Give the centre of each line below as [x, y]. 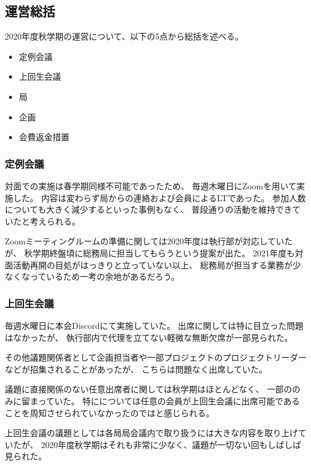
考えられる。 [55, 221]
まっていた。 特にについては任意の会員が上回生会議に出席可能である [165, 400]
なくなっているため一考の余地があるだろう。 [92, 276]
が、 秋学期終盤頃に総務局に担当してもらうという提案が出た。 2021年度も [150, 252]
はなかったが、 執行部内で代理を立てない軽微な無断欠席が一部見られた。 [149, 337]
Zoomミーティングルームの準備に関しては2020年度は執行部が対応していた [149, 241]
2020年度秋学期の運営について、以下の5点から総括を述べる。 [124, 36]
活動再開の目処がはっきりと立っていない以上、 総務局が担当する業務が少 [157, 264]
